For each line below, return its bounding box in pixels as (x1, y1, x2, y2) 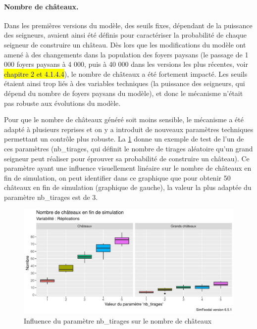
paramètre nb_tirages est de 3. (4, 191, 98, 202)
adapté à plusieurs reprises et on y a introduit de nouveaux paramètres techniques (4, 124, 254, 134)
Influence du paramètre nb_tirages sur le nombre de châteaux (24, 316, 212, 326)
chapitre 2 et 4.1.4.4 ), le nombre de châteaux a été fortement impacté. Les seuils (4, 68, 248, 79)
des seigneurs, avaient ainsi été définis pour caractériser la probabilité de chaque (4, 30, 247, 40)
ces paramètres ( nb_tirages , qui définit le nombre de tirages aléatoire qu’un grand (4, 143, 253, 153)
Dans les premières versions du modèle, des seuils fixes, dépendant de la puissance (4, 20, 253, 30)
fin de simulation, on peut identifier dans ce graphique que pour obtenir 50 (4, 172, 231, 183)
